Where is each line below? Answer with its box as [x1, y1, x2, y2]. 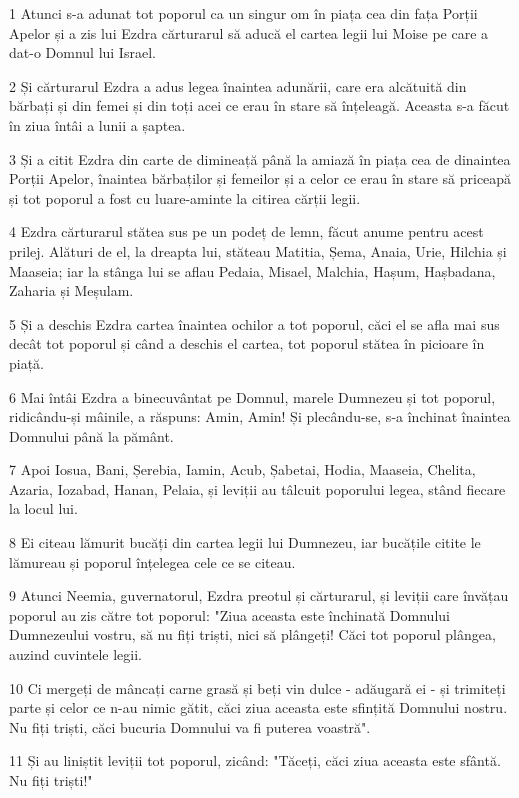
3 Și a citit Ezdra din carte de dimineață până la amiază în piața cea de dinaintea [9, 148, 511, 169]
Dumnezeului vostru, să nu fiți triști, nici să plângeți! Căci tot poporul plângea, [9, 624, 496, 645]
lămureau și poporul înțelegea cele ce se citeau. [9, 551, 296, 572]
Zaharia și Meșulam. [9, 280, 134, 301]
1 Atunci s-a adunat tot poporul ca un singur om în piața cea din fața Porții [9, 3, 478, 23]
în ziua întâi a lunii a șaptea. [9, 114, 186, 135]
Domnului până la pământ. [9, 425, 174, 446]
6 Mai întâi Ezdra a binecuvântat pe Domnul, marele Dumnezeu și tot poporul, [9, 386, 496, 407]
